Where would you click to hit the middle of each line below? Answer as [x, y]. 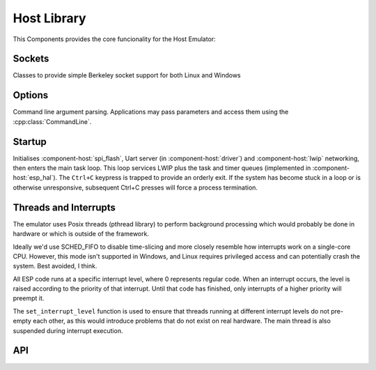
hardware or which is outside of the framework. [81, 234]
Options [31, 95]
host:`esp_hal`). [35, 178]
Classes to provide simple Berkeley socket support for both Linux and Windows [127, 75]
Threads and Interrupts [64, 207]
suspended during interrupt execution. [68, 330]
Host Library [49, 18]
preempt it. [29, 298]
